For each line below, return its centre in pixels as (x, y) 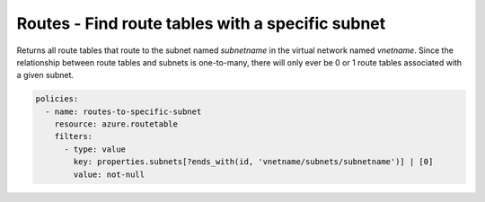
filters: (74, 136)
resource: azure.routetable (116, 124)
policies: (57, 99)
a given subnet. (45, 75)
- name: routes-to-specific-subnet (123, 111)
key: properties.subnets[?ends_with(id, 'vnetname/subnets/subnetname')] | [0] (253, 162)
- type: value (95, 149)
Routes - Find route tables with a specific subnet (201, 23)
